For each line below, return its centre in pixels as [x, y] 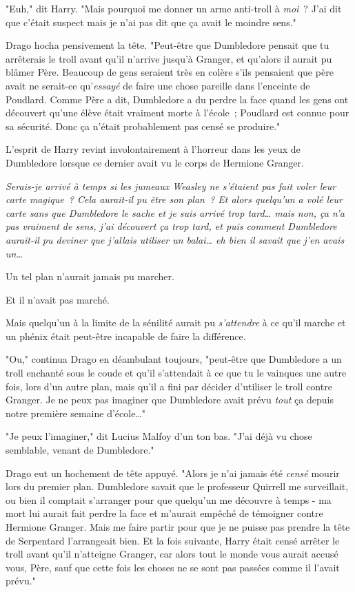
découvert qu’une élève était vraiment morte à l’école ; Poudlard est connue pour [177, 113]
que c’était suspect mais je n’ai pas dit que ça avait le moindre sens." [151, 22]
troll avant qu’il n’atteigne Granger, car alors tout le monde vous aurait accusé [172, 554]
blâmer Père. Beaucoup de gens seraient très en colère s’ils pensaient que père [170, 72]
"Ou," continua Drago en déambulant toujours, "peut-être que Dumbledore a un [174, 359]
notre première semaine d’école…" [75, 413]
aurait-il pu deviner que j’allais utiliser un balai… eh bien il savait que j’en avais [175, 239]
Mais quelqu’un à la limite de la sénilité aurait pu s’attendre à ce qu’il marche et [176, 323]
